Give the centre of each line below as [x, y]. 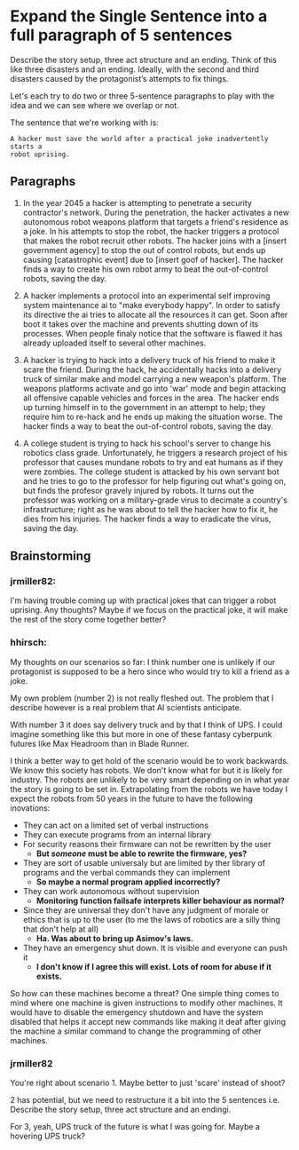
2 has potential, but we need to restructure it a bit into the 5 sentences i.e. [145, 1100]
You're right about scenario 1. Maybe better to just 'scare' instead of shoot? [148, 1083]
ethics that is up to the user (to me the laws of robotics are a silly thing [151, 919]
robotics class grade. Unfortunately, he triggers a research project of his [155, 452]
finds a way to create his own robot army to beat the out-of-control [146, 269]
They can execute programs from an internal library [117, 834]
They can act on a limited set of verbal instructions [116, 825]
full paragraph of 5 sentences [122, 35]
